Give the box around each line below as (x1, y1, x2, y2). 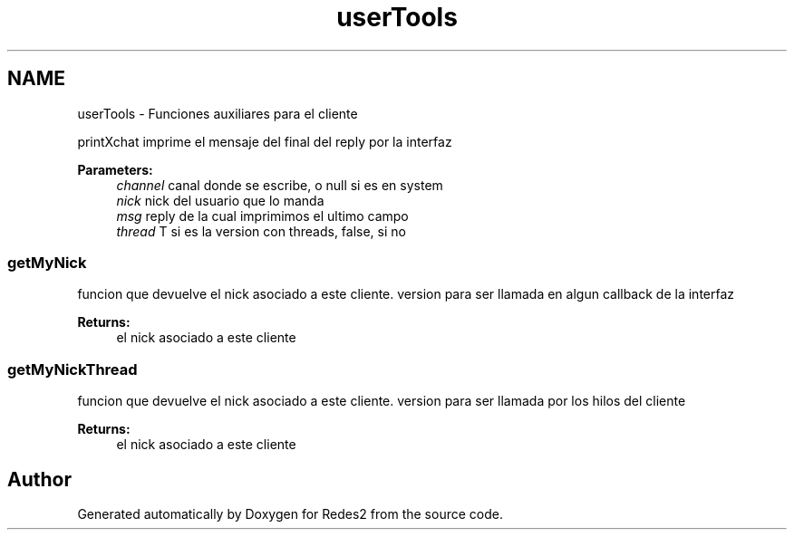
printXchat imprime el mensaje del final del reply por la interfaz (77, 133, 452, 149)
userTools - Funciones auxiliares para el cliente (77, 105, 358, 121)
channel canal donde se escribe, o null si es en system (116, 177, 443, 193)
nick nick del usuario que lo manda (116, 192, 324, 208)
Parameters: (77, 161, 153, 177)
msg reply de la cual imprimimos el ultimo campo (116, 207, 409, 224)
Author (7, 467, 72, 491)
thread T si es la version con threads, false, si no (116, 223, 406, 239)
